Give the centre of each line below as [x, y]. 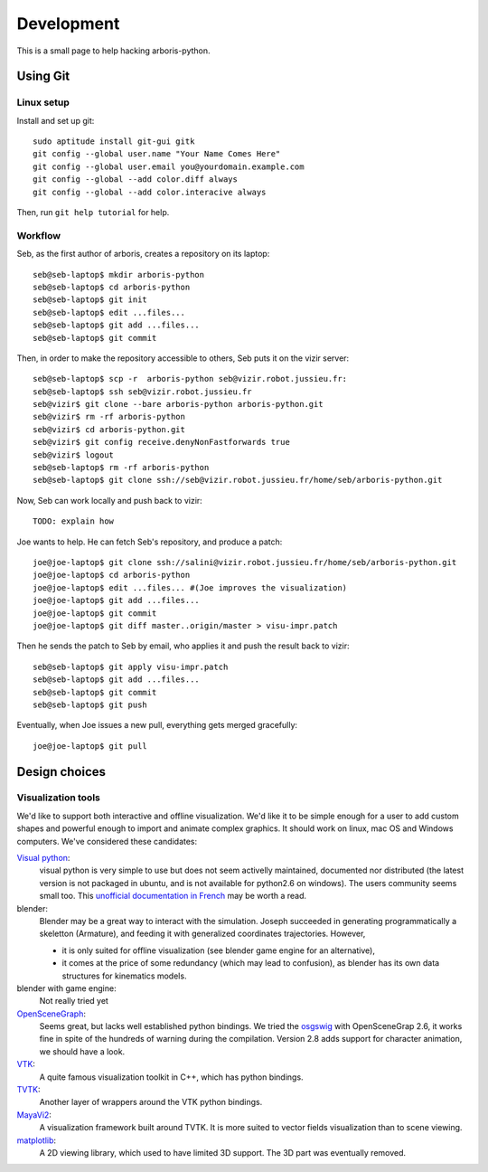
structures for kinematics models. [124, 976]
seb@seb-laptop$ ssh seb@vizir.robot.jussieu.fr [142, 392]
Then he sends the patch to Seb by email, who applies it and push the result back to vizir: [183, 646]
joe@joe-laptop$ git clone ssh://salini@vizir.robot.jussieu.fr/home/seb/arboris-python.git [245, 562]
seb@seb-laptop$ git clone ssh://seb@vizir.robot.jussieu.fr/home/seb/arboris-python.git [238, 480]
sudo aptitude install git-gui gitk [114, 142]
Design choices [61, 772]
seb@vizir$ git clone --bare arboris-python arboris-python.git [178, 404]
